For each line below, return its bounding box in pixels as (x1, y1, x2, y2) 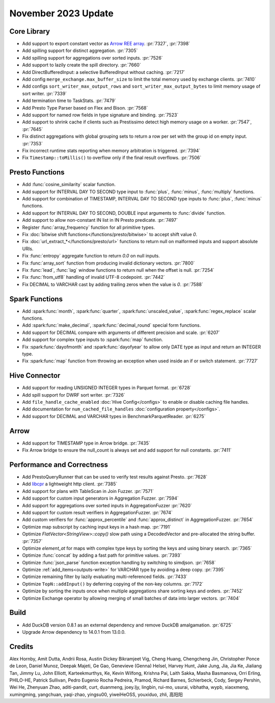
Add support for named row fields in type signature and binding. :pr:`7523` (22, 112, 179, 118)
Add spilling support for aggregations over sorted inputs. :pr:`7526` (22, 55, 163, 61)
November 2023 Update (9, 8, 114, 19)
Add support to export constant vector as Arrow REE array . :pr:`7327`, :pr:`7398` (22, 41, 190, 47)
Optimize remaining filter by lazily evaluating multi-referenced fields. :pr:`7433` (22, 574, 188, 580)
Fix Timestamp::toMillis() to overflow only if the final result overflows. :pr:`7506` (22, 154, 202, 161)
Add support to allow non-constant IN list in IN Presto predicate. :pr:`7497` (22, 217, 178, 223)
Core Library (9, 27, 50, 36)
